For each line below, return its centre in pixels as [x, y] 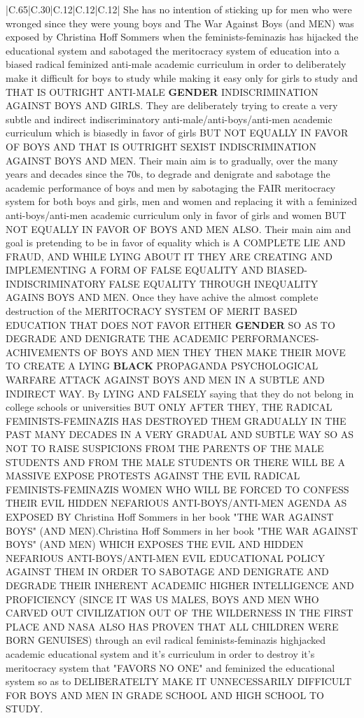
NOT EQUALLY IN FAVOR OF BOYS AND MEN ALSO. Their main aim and [178, 228]
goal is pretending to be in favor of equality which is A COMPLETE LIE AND [176, 242]
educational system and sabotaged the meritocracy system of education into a [173, 50]
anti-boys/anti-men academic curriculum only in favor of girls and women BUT [176, 214]
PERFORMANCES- [275, 338]
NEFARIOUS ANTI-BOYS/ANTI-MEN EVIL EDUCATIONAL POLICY [166, 557]
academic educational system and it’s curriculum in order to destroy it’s [160, 653]
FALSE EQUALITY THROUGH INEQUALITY [213, 283]
